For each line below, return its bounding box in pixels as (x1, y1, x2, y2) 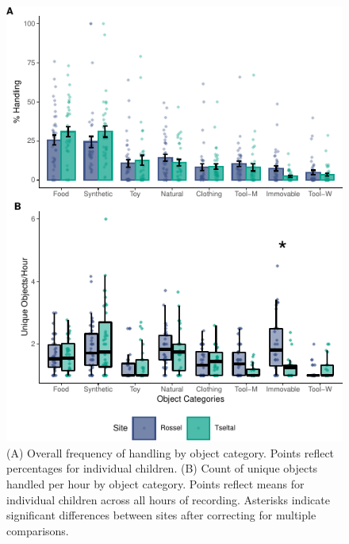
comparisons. (6, 522, 69, 538)
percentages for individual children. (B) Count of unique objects (6, 460, 318, 476)
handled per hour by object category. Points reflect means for (6, 476, 305, 492)
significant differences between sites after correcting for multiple (6, 507, 316, 523)
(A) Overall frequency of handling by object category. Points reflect (6, 444, 335, 461)
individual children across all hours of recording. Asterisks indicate (6, 491, 330, 507)
